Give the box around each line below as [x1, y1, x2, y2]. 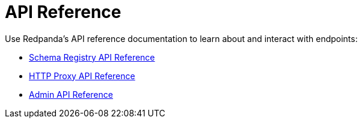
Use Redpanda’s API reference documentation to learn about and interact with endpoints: [5, 33, 358, 44]
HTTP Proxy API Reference [29, 70, 135, 81]
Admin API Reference [29, 89, 113, 100]
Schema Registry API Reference [29, 52, 155, 62]
